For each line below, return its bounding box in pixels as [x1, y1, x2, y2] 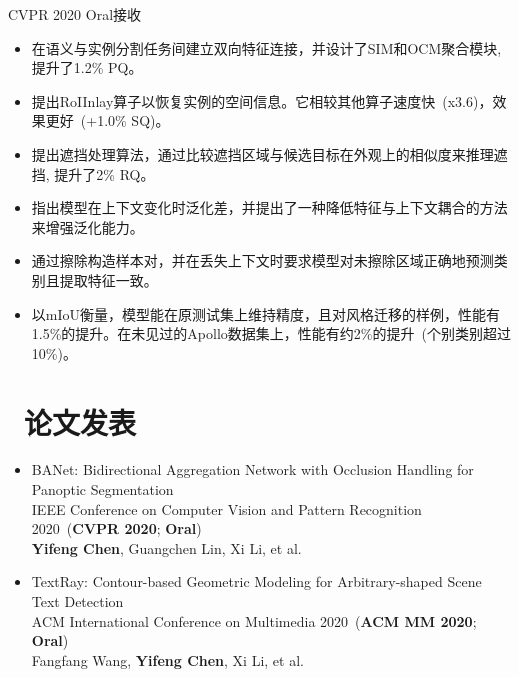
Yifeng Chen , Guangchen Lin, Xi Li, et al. [31, 537, 302, 558]
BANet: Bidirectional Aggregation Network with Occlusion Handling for [31, 459, 474, 480]
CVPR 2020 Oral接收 [8, 4, 142, 24]
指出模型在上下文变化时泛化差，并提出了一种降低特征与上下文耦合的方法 [31, 197, 508, 218]
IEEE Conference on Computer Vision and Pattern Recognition [31, 498, 422, 519]
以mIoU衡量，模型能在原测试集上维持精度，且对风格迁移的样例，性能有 [31, 303, 501, 324]
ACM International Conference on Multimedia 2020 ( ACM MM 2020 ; [31, 610, 477, 631]
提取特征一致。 [59, 269, 158, 290]
